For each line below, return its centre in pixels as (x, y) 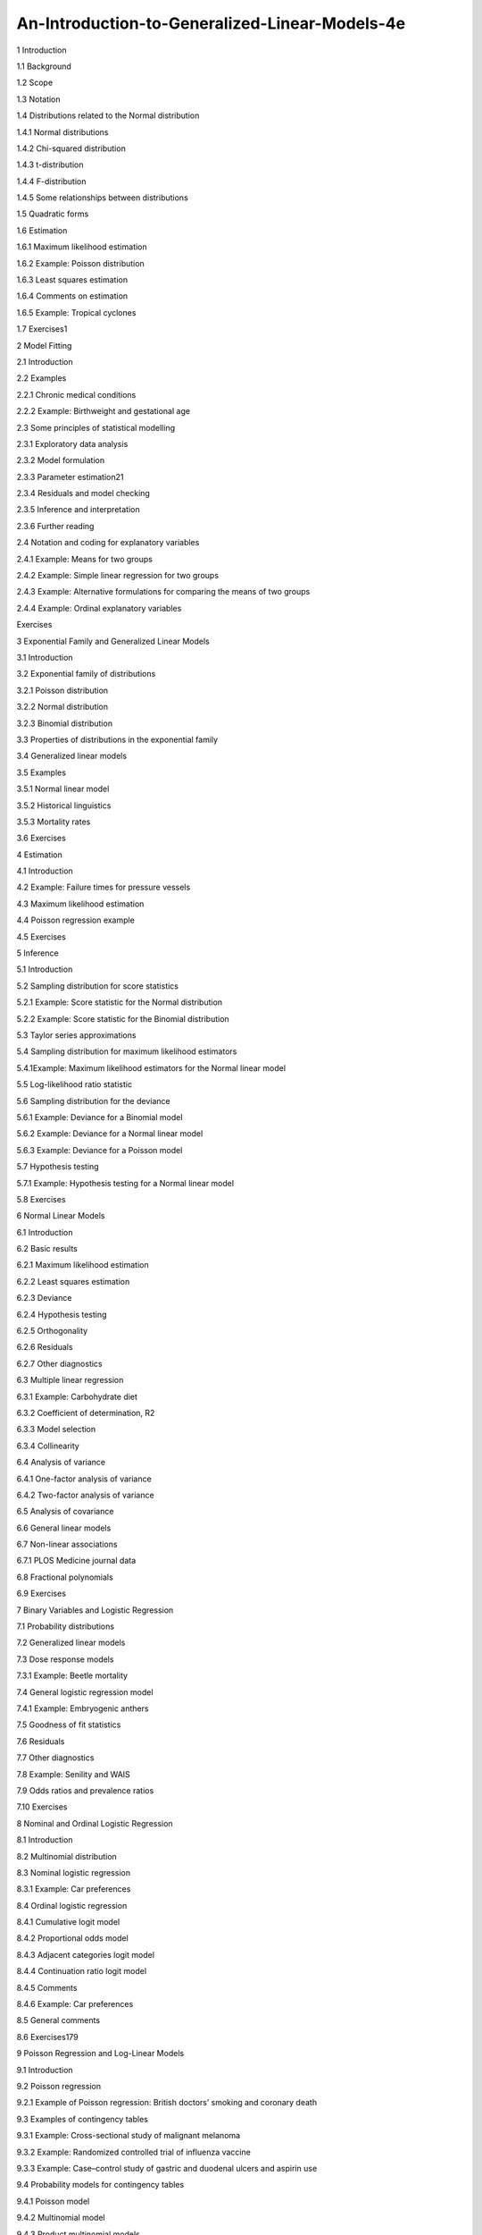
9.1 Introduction (45, 2070)
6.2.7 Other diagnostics (59, 1363)
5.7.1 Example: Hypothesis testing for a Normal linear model (125, 1183)
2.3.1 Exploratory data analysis (72, 443)
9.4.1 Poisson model (53, 2201)
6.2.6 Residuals (45, 1347)
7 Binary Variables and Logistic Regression (95, 1610)
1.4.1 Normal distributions (62, 132)
